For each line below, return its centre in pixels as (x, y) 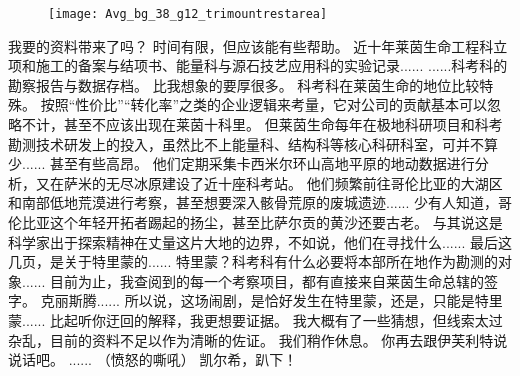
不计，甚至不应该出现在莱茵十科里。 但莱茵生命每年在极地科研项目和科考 (262, 124)
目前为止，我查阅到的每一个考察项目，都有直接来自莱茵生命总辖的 (267, 280)
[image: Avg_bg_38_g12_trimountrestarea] (188, 14)
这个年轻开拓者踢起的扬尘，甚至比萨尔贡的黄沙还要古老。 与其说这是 (276, 222)
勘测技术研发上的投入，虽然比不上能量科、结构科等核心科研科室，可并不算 (253, 143)
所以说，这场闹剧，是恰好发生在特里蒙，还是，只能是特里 (313, 300)
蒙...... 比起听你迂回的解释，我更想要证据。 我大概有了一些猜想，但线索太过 (255, 319)
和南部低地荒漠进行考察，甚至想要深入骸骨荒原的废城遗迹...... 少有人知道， (253, 202)
